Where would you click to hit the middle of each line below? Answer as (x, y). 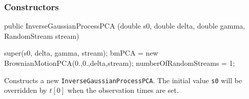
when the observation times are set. (123, 90)
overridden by (26, 90)
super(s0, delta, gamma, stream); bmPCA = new (81, 53)
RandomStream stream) (42, 35)
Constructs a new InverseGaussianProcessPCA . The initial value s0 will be (123, 80)
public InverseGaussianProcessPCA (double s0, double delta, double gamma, (125, 26)
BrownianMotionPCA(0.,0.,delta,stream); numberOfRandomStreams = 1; (120, 63)
